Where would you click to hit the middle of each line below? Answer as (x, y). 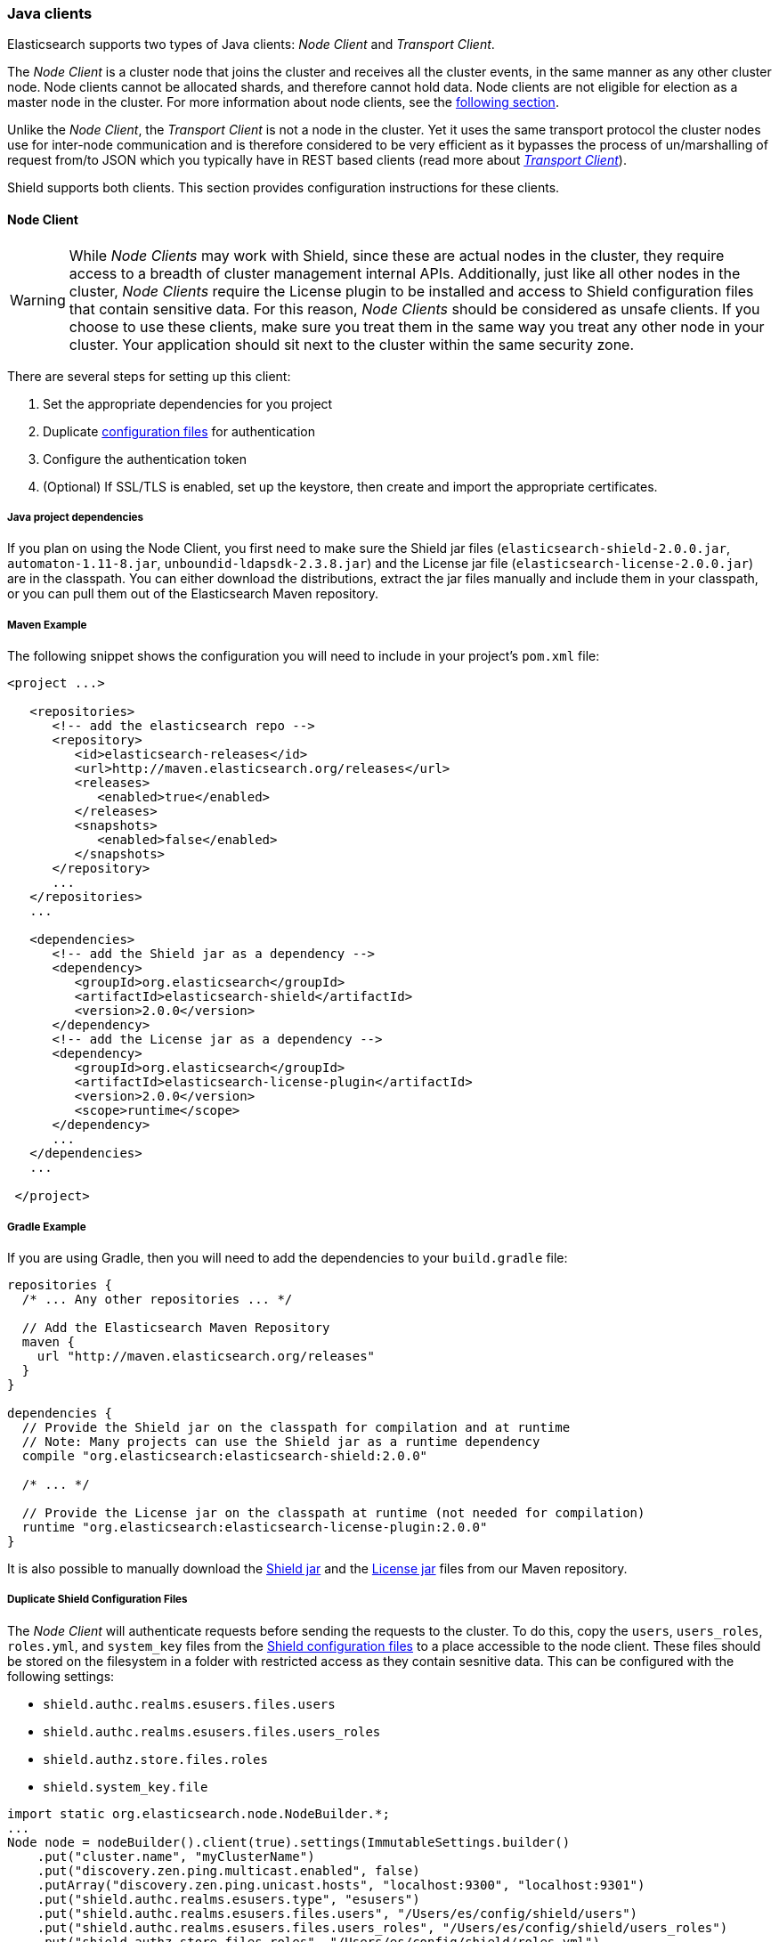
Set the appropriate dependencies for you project (188, 403)
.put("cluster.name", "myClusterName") (176, 1856)
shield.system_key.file (126, 1787)
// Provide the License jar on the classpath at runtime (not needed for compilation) (333, 1512)
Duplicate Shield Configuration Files (97, 1600)
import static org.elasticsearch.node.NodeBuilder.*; (199, 1813)
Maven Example (47, 625)
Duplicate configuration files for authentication (179, 431)
